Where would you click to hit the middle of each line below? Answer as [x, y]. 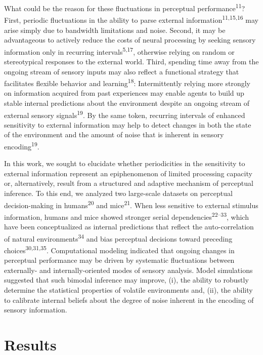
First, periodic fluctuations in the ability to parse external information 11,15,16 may [131, 19]
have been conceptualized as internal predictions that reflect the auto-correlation [129, 227]
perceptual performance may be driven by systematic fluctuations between [119, 260]
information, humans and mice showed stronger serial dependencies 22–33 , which [126, 216]
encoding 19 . [22, 146]
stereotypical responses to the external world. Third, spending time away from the [131, 61]
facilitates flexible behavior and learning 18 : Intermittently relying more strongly [127, 82]
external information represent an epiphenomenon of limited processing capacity [128, 173]
